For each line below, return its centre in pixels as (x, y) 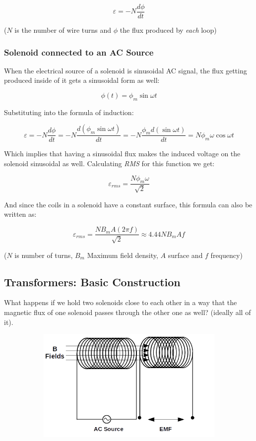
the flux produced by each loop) (168, 30)
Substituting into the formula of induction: (69, 112)
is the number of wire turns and (63, 30)
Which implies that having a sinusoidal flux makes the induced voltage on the (122, 154)
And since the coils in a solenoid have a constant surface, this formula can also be (128, 204)
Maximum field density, (123, 255)
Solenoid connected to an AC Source (79, 52)
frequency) (226, 255)
